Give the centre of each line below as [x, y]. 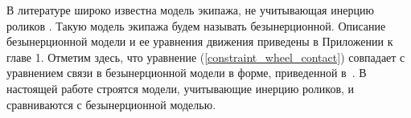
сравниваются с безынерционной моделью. [111, 104]
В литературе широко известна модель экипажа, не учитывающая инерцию [190, 10]
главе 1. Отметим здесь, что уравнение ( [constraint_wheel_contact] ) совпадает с [206, 57]
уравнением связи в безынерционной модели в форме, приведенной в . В [187, 73]
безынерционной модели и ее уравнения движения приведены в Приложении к [200, 41]
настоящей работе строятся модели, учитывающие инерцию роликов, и [181, 88]
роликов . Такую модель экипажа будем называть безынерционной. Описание [196, 25]
